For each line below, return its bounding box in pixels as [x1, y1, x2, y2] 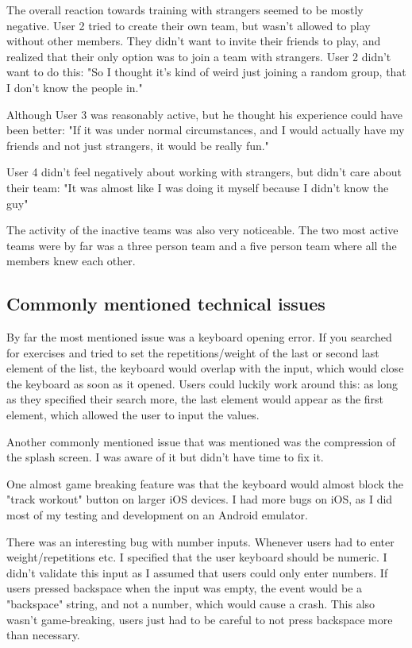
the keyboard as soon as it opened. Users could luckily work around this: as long [6, 375, 399, 391]
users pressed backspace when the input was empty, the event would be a [6, 580, 363, 596]
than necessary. [6, 627, 80, 643]
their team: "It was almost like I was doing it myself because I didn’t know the [6, 179, 389, 195]
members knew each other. [6, 253, 136, 269]
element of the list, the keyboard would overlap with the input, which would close [6, 360, 404, 376]
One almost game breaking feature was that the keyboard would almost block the [6, 475, 404, 492]
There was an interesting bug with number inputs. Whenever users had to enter [6, 533, 395, 550]
